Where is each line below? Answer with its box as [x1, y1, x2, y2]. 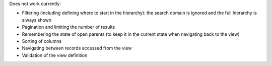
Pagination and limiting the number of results [22, 24, 115, 30]
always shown [22, 17, 52, 23]
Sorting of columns [22, 38, 62, 44]
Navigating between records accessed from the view [22, 45, 132, 51]
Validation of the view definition [22, 52, 88, 58]
